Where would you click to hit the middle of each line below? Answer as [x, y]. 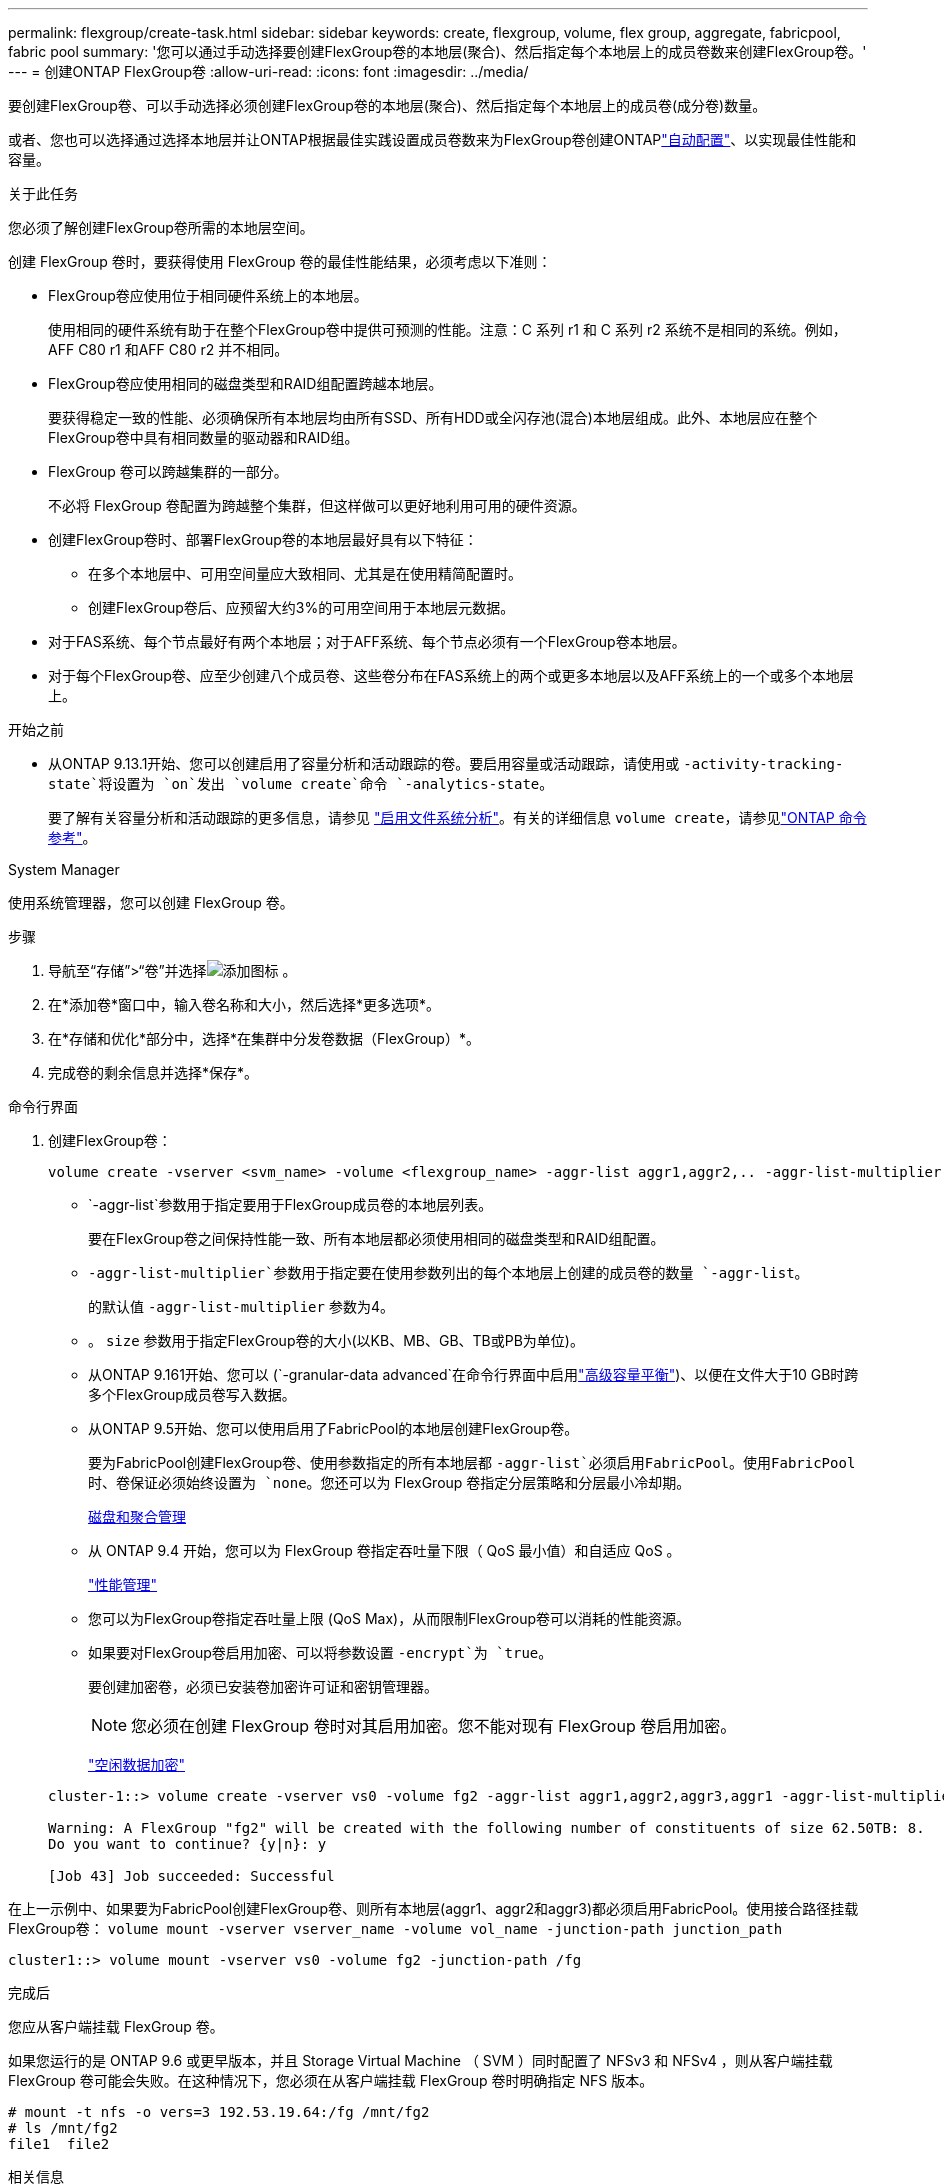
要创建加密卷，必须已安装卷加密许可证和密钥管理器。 [263, 1686]
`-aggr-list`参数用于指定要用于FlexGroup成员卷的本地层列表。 [290, 1204]
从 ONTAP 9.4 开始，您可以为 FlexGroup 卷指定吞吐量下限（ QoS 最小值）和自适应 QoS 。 [384, 1550]
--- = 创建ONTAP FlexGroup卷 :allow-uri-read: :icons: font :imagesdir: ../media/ [268, 71]
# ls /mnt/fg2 [63, 2128]
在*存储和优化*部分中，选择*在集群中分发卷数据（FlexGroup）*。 [264, 1038]
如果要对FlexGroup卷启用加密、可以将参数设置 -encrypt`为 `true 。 [320, 1652]
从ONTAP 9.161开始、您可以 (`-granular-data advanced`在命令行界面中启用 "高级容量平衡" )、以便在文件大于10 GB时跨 [473, 1374]
